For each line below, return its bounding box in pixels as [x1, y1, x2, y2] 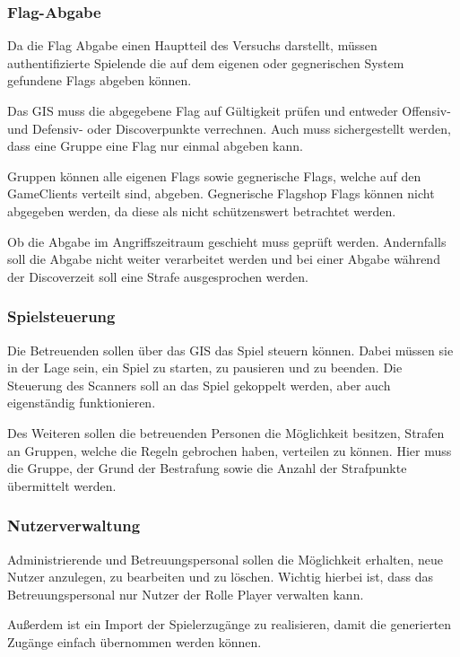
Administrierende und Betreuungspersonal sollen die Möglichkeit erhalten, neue [7, 549, 444, 568]
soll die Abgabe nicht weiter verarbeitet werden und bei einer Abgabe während [7, 250, 440, 268]
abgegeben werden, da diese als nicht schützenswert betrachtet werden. [7, 201, 396, 220]
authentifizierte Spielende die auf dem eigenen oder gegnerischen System [7, 53, 404, 72]
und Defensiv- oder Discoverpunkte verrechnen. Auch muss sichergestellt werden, [7, 118, 451, 137]
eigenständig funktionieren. [7, 393, 156, 412]
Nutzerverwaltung [7, 514, 141, 537]
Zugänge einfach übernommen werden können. [7, 632, 262, 651]
